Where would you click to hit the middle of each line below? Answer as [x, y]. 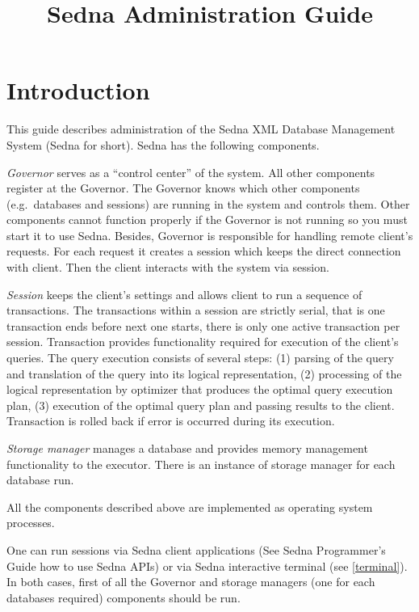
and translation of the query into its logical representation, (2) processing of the [204, 373]
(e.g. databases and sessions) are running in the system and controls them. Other [208, 203]
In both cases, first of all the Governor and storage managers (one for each [191, 582]
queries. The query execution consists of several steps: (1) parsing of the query [200, 358]
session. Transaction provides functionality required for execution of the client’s [203, 342]
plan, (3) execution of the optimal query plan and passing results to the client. [201, 405]
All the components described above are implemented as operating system [190, 506]
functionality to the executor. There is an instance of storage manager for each [201, 464]
